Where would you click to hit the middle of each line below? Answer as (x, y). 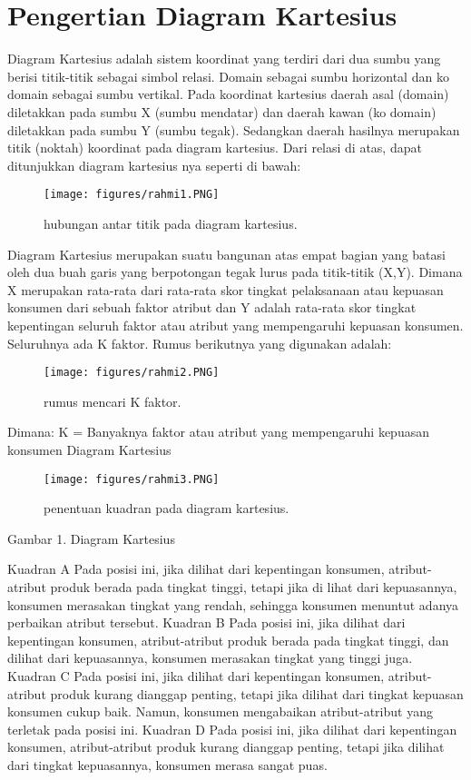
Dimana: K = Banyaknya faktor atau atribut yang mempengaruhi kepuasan (218, 432)
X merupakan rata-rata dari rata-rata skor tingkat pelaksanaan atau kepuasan (226, 289)
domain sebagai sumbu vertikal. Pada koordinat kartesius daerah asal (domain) (228, 94)
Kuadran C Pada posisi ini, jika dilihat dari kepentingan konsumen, (196, 675)
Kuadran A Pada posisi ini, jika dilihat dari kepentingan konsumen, (196, 569)
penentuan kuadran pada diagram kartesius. (167, 508)
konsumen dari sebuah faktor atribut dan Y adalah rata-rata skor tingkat (212, 307)
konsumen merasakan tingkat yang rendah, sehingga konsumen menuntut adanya (233, 604)
